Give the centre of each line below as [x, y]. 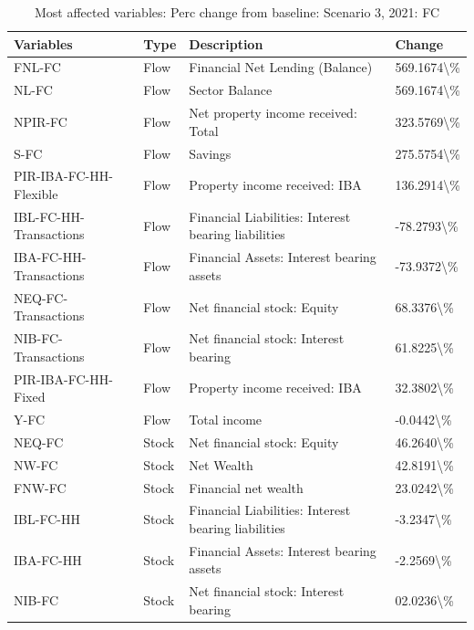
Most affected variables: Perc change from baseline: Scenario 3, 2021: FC [237, 12]
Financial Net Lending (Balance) [281, 67]
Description [226, 43]
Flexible [36, 194]
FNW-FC [40, 487]
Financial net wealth [246, 487]
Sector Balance [231, 90]
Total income [226, 420]
